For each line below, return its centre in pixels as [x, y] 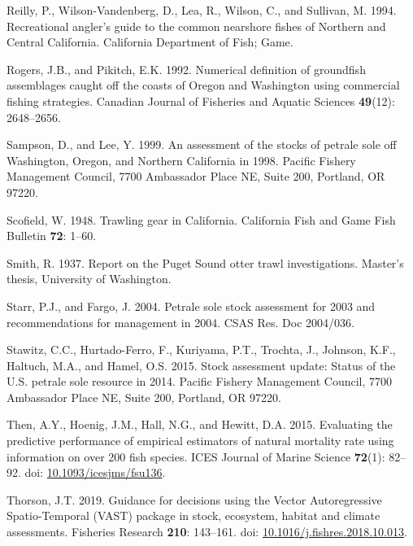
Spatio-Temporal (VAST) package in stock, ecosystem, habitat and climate [193, 515]
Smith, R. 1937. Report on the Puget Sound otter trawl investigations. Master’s [205, 262]
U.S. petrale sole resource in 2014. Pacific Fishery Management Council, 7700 [200, 381]
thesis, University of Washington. [89, 279]
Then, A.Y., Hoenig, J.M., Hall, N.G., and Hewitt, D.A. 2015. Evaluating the [200, 424]
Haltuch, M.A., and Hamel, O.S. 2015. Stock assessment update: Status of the [201, 365]
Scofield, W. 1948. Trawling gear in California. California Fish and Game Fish [201, 219]
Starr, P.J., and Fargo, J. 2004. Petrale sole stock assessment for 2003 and [191, 306]
